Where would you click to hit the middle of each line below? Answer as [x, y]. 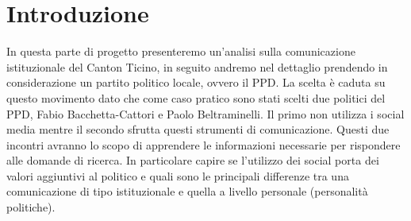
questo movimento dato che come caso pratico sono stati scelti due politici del [196, 97]
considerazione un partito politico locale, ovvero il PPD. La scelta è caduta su [196, 82]
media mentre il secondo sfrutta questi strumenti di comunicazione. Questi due [198, 129]
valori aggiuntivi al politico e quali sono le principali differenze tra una [178, 175]
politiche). [31, 207]
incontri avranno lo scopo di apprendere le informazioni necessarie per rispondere [204, 144]
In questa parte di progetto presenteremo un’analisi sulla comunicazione [181, 51]
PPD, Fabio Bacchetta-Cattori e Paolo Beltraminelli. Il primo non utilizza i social [205, 113]
